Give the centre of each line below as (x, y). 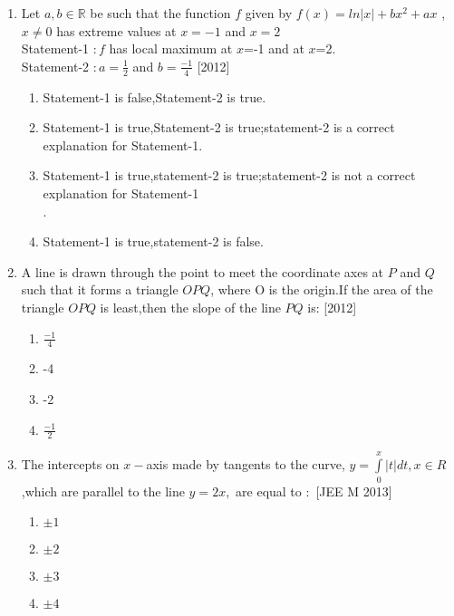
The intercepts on (70, 464)
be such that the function (160, 13)
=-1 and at (274, 48)
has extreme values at (116, 30)
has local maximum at (171, 48)
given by (269, 13)
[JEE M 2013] (354, 491)
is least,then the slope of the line (190, 307)
